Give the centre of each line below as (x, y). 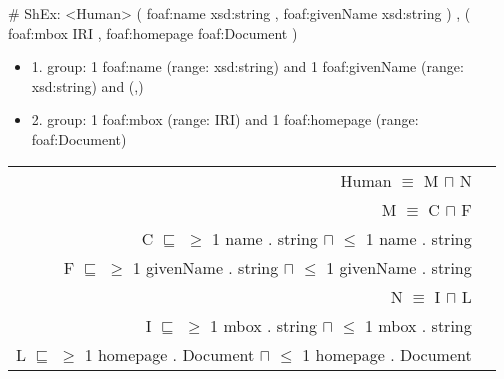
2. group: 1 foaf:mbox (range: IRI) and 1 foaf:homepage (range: (225, 119)
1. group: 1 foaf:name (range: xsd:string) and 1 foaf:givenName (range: (247, 66)
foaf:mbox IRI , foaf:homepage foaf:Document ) (153, 32)
